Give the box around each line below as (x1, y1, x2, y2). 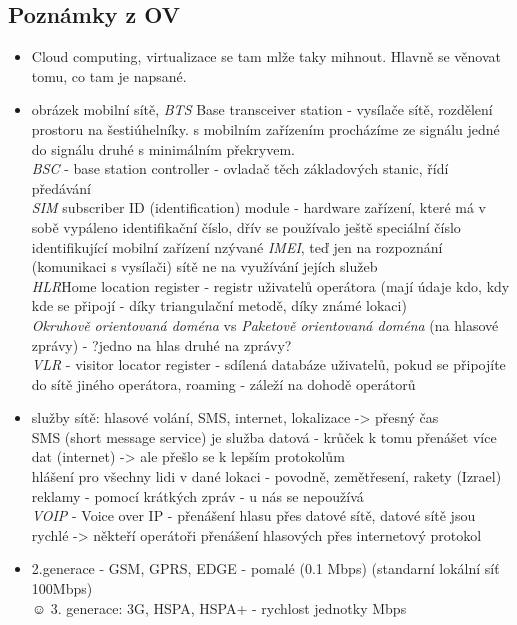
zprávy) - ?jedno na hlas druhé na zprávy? (31, 334, 292, 355)
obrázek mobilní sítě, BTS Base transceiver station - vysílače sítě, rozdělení (31, 99, 493, 120)
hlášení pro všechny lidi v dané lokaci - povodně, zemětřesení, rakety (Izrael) (31, 466, 502, 487)
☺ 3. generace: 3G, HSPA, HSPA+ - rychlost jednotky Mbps (31, 597, 407, 618)
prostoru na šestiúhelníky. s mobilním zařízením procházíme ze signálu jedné (31, 118, 500, 139)
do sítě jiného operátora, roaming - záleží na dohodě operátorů (31, 373, 416, 394)
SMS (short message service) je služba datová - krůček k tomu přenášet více (31, 426, 497, 447)
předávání (31, 177, 91, 198)
